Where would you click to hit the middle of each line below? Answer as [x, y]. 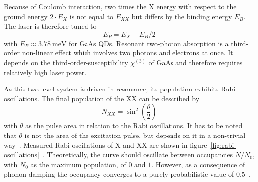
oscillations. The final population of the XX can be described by [102, 98]
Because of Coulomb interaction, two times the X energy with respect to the [120, 6]
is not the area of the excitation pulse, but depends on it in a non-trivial [135, 135]
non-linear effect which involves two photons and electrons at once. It [128, 53]
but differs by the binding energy [182, 16]
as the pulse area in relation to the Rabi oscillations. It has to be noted [134, 125]
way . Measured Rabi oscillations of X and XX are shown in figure [106, 145]
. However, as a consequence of [198, 164]
